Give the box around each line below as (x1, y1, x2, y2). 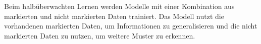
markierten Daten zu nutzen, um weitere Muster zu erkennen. (4, 30, 195, 40)
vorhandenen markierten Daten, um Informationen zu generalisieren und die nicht (4, 20, 257, 31)
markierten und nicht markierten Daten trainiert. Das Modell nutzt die (4, 10, 224, 21)
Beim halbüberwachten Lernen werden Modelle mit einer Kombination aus (4, 1, 235, 11)
